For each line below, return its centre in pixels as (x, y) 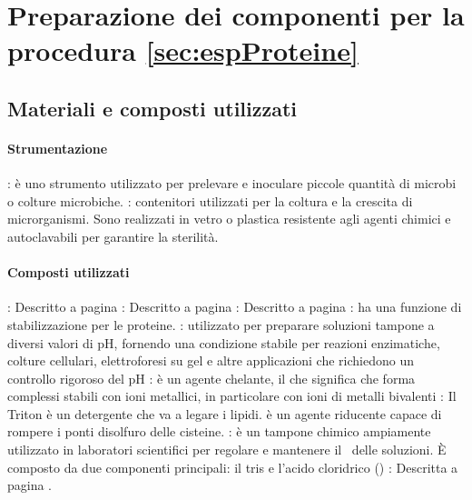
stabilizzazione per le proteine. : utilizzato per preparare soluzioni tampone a (221, 324)
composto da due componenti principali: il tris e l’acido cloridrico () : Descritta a (233, 467)
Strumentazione (58, 148)
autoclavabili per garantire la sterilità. (113, 236)
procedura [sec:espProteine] (183, 50)
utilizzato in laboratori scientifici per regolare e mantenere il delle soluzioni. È (227, 450)
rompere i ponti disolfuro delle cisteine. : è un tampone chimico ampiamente (219, 431)
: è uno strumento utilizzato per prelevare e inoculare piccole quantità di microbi (232, 183)
